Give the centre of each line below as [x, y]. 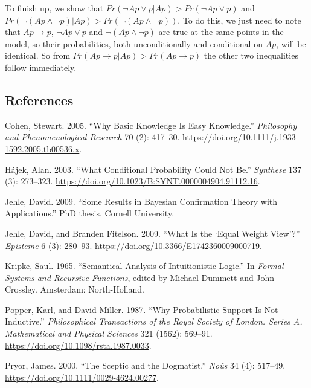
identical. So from [38, 55]
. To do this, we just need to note [239, 20]
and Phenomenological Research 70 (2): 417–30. [92, 137]
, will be [291, 43]
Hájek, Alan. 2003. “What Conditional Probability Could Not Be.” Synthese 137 [153, 169]
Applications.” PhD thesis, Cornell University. [90, 213]
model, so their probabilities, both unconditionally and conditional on [134, 43]
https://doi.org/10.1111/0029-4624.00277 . [82, 377]
